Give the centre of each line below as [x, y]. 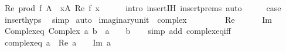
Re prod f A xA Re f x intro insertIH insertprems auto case [143, 8]
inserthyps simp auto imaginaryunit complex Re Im [138, 19]
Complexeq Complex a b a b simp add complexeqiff [118, 31]
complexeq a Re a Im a [58, 42]
